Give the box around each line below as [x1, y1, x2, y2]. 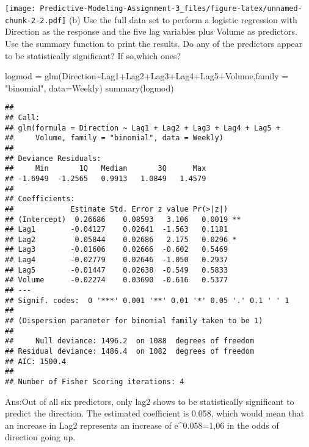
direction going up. [5, 431, 76, 443]
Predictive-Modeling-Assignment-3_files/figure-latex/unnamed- [40, 4, 302, 13]
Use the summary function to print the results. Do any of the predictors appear [5, 37, 303, 49]
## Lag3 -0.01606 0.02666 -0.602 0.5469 [5, 245, 228, 254]
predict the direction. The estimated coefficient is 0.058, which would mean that [5, 407, 305, 420]
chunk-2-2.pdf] [5, 16, 67, 25]
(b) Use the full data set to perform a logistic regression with [68, 13, 297, 26]
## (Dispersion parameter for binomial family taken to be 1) [5, 316, 263, 326]
